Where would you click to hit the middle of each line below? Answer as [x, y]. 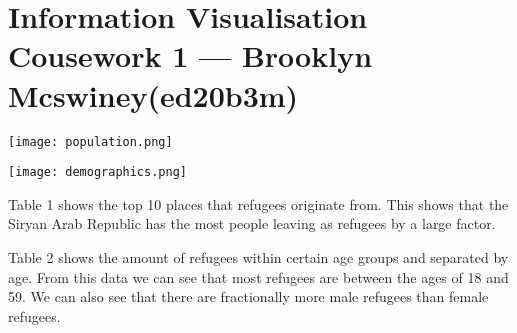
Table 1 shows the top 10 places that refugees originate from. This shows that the [258, 203]
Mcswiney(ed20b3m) [153, 94]
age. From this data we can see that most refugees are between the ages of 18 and [258, 276]
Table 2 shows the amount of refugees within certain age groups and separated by [258, 257]
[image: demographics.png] [97, 172]
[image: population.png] [90, 141]
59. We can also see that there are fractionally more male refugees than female [248, 296]
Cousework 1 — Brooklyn [190, 55]
